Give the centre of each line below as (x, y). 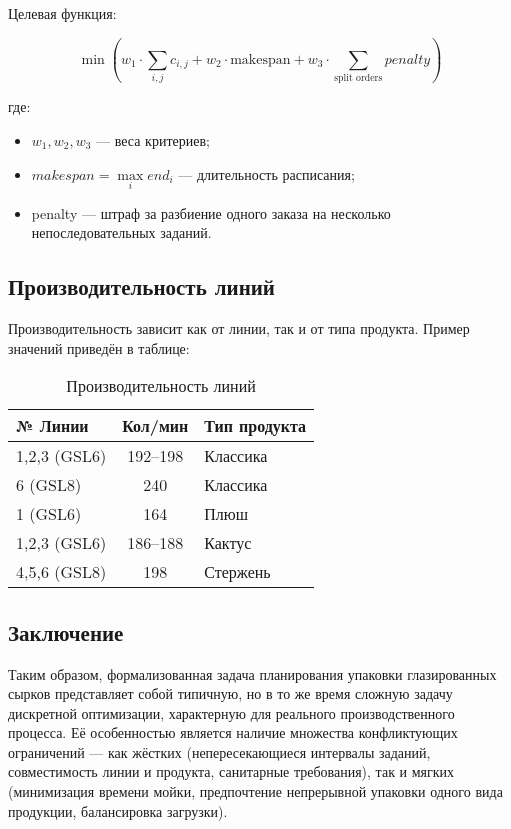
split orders (358, 78)
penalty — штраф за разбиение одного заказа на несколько (211, 212)
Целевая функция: (62, 13)
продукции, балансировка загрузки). (118, 810)
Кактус (228, 543)
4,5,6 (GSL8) (61, 572)
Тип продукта (255, 426)
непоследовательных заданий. (121, 232)
